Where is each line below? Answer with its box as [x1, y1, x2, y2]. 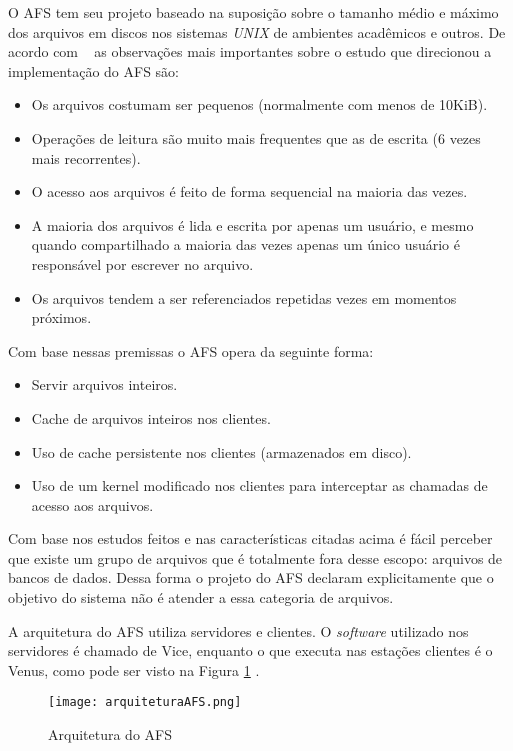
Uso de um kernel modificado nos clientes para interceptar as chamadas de [31, 475, 488, 496]
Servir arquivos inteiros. [31, 374, 178, 395]
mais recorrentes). [31, 147, 141, 168]
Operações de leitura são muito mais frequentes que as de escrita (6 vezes [31, 127, 481, 148]
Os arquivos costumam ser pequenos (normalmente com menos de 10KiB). [31, 94, 488, 115]
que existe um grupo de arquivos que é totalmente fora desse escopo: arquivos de [8, 547, 503, 568]
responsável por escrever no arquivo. [31, 253, 254, 274]
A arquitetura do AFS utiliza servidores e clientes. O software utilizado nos [8, 620, 469, 641]
